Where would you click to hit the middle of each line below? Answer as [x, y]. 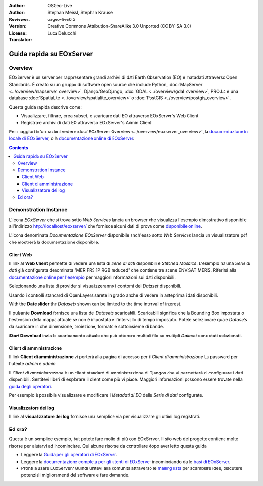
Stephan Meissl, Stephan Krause [80, 13]
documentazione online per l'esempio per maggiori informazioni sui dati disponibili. [93, 277]
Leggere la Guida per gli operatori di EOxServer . [69, 455]
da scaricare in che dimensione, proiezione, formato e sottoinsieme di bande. [86, 327]
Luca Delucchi [62, 33]
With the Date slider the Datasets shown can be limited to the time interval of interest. [95, 304]
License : [18, 33]
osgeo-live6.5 [61, 19]
